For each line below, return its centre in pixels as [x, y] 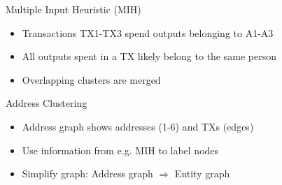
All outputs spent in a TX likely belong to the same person [149, 56]
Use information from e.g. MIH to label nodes [120, 150]
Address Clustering [47, 103]
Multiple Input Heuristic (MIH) [73, 9]
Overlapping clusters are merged [91, 79]
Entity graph [202, 173]
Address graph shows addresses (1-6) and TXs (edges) [138, 126]
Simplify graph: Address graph [87, 173]
